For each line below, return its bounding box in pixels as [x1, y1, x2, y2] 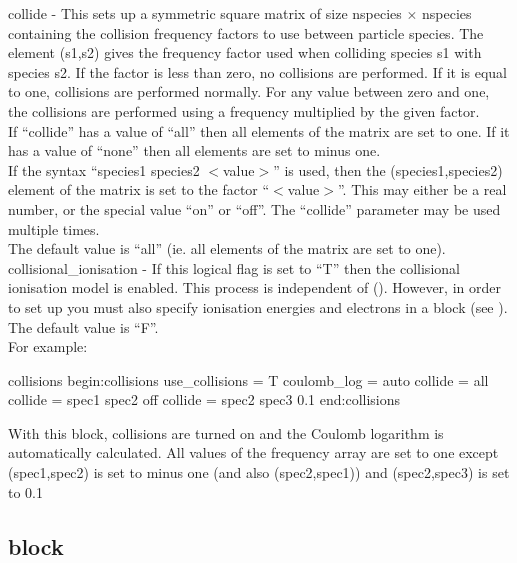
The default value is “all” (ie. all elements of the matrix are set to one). [8, 238, 446, 259]
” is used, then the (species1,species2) [273, 159, 503, 180]
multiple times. [8, 218, 100, 239]
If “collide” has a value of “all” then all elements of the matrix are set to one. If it [8, 120, 510, 141]
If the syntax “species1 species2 [8, 159, 200, 180]
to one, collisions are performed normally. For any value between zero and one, [8, 81, 490, 102]
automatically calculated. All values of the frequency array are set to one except [8, 442, 499, 463]
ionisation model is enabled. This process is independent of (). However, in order [8, 277, 501, 298]
